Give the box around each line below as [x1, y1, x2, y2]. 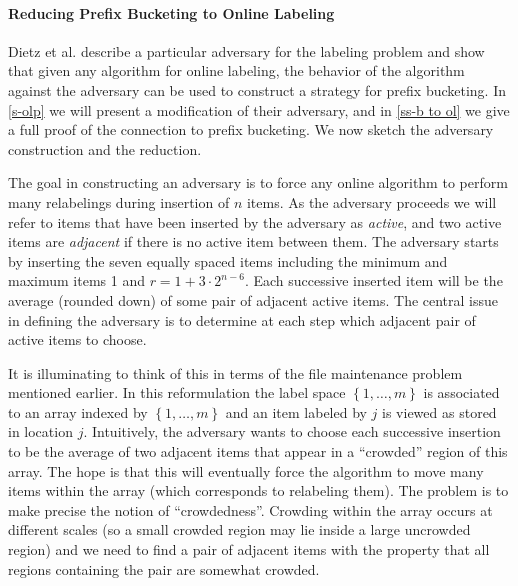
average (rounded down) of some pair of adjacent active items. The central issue [8, 289, 499, 310]
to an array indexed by [8, 401, 148, 422]
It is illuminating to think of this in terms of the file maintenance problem [8, 362, 463, 383]
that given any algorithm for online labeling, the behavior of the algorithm [8, 60, 465, 81]
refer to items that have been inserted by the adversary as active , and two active [8, 211, 502, 232]
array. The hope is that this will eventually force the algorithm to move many [8, 460, 484, 481]
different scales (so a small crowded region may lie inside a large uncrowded [8, 519, 471, 540]
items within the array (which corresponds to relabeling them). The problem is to [8, 480, 509, 501]
